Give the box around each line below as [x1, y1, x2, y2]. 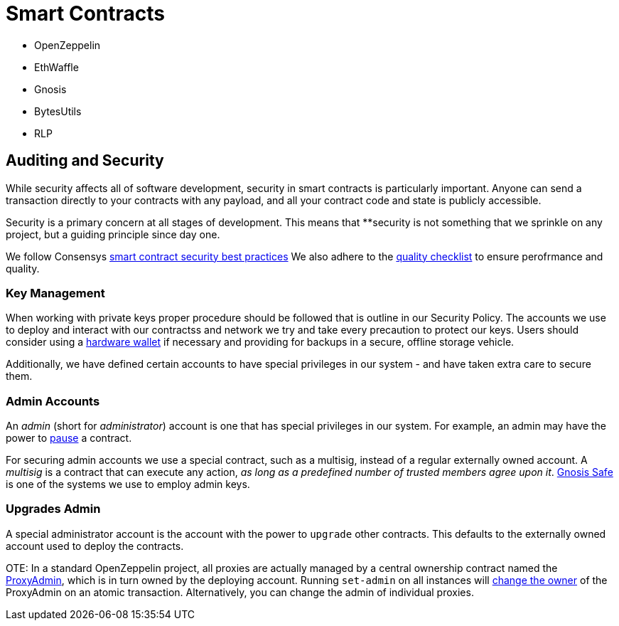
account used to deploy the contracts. [6, 539, 184, 552]
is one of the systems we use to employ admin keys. [6, 478, 250, 491]
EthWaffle [34, 60, 79, 73]
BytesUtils [34, 105, 82, 117]
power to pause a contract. [6, 432, 132, 445]
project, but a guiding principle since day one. [6, 228, 220, 240]
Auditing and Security [6, 152, 164, 170]
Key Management [6, 285, 105, 300]
